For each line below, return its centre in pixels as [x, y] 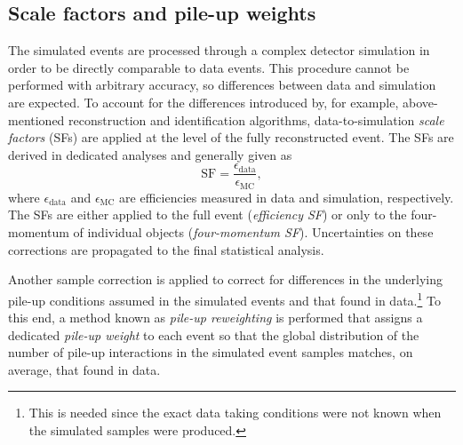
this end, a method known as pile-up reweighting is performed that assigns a [216, 318]
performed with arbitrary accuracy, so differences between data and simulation [222, 85]
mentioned [36, 119]
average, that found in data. [84, 369]
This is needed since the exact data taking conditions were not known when [235, 413]
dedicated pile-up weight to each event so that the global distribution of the [214, 334]
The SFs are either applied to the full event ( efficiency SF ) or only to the [208, 215]
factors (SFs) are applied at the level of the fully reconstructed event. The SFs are [231, 137]
